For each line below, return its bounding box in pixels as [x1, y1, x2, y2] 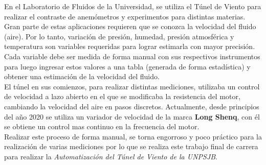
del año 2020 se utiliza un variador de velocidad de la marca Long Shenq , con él [4, 111, 260, 122]
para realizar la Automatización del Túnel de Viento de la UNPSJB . [4, 151, 218, 161]
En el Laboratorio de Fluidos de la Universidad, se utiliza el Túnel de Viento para [4, 1, 261, 11]
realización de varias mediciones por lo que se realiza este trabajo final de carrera [4, 141, 258, 152]
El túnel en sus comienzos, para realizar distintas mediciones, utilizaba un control [4, 81, 260, 91]
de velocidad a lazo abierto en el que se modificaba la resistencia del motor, [4, 91, 240, 102]
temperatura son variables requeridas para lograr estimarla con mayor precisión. [4, 41, 255, 52]
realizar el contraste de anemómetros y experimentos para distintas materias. [4, 11, 246, 21]
